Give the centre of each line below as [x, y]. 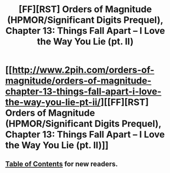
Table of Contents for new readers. [62, 164]
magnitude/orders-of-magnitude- [78, 81]
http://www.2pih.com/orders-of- [83, 70]
